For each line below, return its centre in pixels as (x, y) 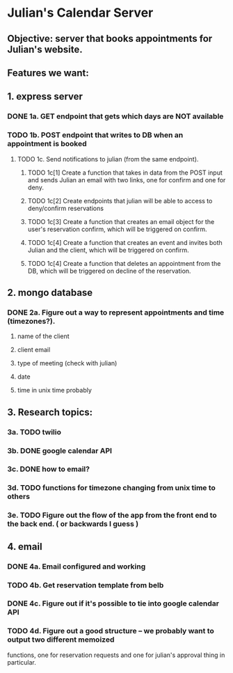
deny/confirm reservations (66, 208)
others (18, 497)
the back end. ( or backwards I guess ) (73, 524)
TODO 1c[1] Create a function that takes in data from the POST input (125, 173)
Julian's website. (45, 49)
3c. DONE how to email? (49, 469)
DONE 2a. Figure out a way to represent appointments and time (116, 312)
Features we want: (48, 73)
